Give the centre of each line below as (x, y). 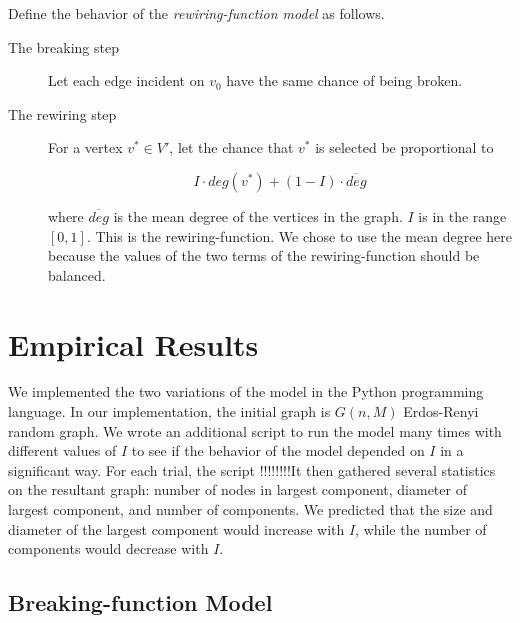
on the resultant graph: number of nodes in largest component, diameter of (237, 489)
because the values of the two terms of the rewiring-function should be (264, 255)
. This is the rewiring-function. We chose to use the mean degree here (299, 235)
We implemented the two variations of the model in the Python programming (246, 391)
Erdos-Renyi (441, 411)
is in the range (462, 215)
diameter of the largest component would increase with (176, 528)
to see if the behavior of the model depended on (278, 450)
